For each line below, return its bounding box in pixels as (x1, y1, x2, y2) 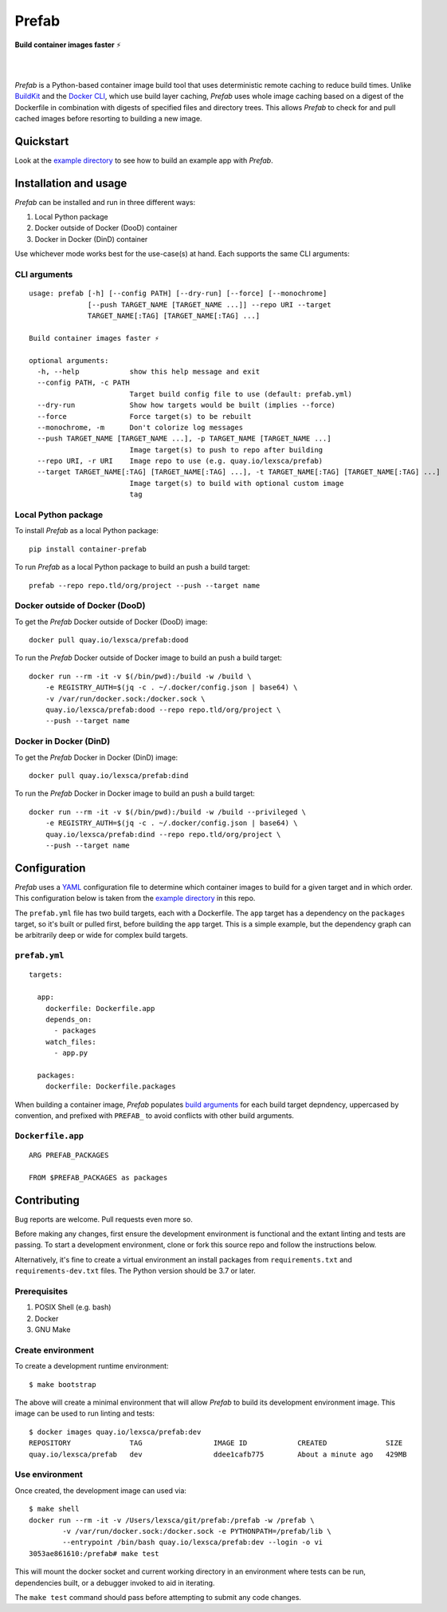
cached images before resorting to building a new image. (14, 113, 202, 123)
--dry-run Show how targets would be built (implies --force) (37, 401, 336, 410)
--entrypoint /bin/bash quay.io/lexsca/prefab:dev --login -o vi (62, 1538, 323, 1547)
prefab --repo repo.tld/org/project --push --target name (29, 581, 261, 590)
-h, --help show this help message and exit (37, 367, 261, 376)
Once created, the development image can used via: (14, 1485, 187, 1495)
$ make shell (29, 1504, 80, 1514)
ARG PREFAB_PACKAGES (29, 1150, 109, 1160)
